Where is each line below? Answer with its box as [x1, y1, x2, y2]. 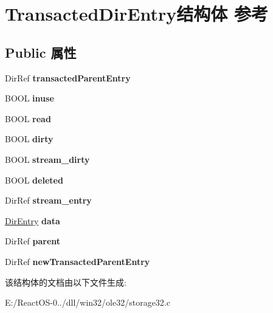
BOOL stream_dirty [5, 153, 90, 165]
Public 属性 [5, 43, 77, 61]
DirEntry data [5, 214, 60, 227]
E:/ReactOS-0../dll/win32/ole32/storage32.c [5, 296, 170, 309]
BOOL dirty [5, 132, 54, 145]
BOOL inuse [5, 92, 54, 105]
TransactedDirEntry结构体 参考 [5, 1, 268, 26]
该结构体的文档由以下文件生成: [5, 275, 126, 288]
